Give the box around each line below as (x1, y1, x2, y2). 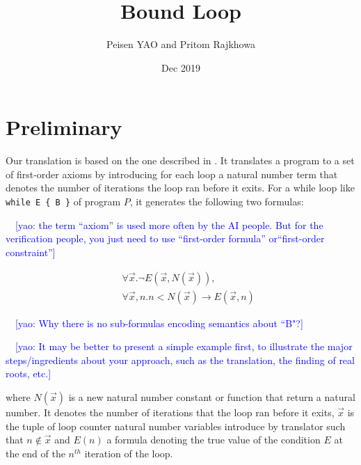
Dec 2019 (161, 60, 200, 74)
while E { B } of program (6, 194, 121, 209)
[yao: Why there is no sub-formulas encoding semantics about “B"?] (15, 315, 303, 330)
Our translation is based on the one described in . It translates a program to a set (6, 153, 355, 168)
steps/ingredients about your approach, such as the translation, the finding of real (6, 352, 355, 367)
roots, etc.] (6, 366, 51, 381)
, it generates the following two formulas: (129, 194, 304, 209)
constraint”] (6, 244, 56, 259)
